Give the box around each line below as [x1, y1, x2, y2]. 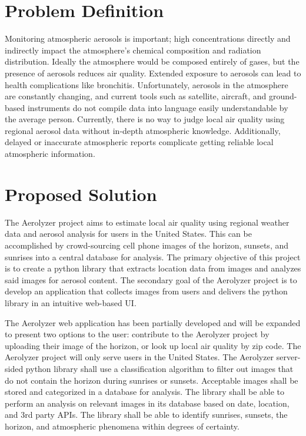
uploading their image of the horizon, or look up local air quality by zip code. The [5, 339, 301, 351]
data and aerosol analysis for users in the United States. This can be [5, 227, 252, 240]
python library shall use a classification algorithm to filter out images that [25, 362, 294, 374]
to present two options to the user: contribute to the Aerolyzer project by [5, 328, 270, 340]
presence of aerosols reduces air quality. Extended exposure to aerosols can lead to [5, 66, 301, 79]
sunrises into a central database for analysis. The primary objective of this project [5, 250, 301, 263]
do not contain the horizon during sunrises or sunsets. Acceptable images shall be [5, 374, 298, 386]
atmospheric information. [5, 147, 95, 160]
